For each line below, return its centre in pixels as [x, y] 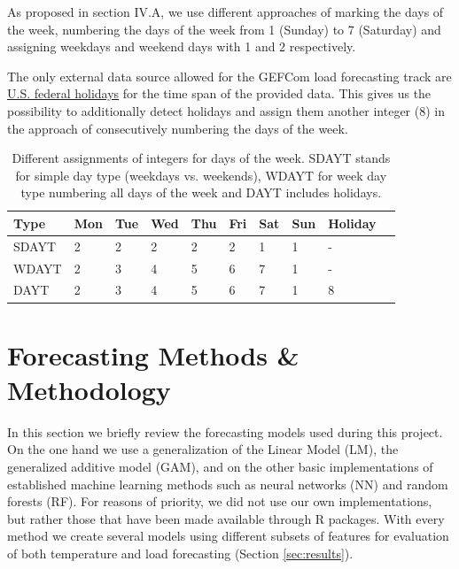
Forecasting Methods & [153, 354]
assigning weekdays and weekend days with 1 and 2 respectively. [182, 46]
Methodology [89, 389]
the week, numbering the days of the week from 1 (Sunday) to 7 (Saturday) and [224, 29]
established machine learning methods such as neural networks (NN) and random [228, 484]
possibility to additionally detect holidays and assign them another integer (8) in [226, 110]
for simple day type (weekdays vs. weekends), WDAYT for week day [201, 175]
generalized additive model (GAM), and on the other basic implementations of [220, 467]
